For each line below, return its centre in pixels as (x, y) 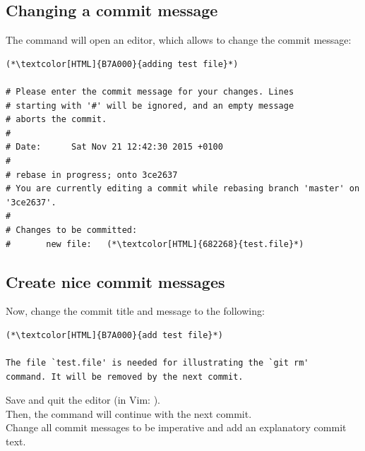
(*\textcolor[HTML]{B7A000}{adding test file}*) (122, 64)
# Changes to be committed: (72, 230)
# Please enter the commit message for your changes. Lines (150, 91)
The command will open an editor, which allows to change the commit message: (179, 40)
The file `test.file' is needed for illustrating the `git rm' (157, 363)
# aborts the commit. (56, 120)
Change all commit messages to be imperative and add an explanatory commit (176, 427)
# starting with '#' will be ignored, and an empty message (150, 106)
